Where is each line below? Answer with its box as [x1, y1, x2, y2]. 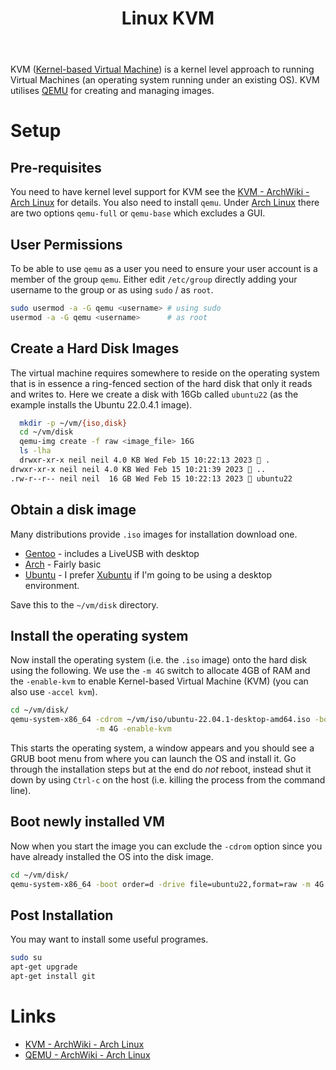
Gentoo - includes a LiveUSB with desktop [24, 547, 200, 559]
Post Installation [10, 907, 114, 924]
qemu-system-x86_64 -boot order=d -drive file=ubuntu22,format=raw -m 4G [10, 879, 325, 889]
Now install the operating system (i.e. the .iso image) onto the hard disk [10, 654, 308, 666]
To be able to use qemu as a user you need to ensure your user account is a [10, 263, 318, 274]
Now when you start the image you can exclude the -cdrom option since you [10, 840, 323, 852]
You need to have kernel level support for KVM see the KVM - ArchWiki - [10, 186, 310, 198]
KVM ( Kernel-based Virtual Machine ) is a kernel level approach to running [10, 63, 315, 76]
